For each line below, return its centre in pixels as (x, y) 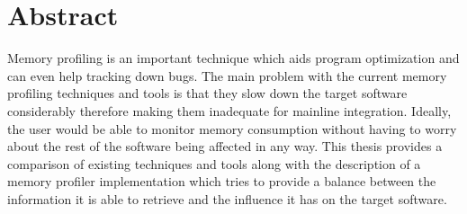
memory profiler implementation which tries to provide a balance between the (222, 181)
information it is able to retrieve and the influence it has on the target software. (227, 198)
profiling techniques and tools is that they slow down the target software (207, 93)
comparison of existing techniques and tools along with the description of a (214, 163)
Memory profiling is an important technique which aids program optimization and (233, 58)
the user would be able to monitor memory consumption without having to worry (232, 128)
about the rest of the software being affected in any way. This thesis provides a (225, 146)
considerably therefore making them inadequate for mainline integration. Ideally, (229, 110)
